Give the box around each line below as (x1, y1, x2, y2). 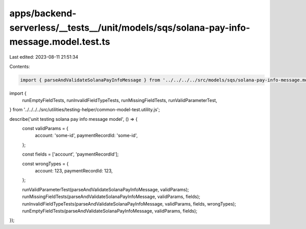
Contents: (9, 63, 30, 69)
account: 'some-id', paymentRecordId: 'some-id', (35, 133, 138, 139)
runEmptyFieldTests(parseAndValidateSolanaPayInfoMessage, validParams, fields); (22, 208, 197, 214)
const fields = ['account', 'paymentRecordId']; (22, 151, 119, 158)
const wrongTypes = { (22, 161, 69, 167)
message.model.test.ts (9, 36, 111, 48)
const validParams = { (22, 125, 69, 132)
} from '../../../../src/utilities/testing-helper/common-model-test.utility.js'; (9, 107, 160, 113)
